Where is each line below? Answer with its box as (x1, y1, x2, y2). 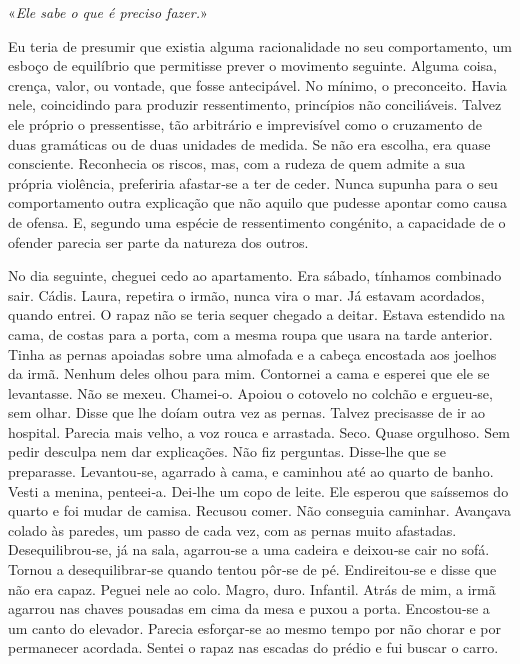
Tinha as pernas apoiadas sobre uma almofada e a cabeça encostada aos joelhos (8, 343, 497, 364)
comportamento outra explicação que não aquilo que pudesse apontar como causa (8, 192, 507, 213)
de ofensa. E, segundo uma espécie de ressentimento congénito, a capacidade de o (8, 211, 506, 232)
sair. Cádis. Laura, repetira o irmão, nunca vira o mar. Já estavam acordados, (8, 284, 485, 305)
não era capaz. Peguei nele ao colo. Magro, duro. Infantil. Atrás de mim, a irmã (8, 578, 496, 599)
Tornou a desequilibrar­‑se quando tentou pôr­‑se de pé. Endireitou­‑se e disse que (8, 559, 497, 580)
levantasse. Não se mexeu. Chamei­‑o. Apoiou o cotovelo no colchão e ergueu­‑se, (8, 382, 493, 403)
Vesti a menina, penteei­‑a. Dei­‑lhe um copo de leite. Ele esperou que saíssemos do (8, 480, 509, 501)
